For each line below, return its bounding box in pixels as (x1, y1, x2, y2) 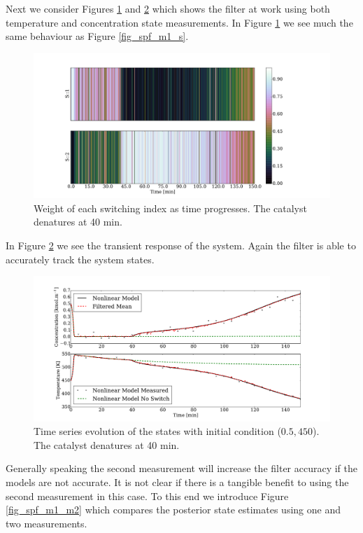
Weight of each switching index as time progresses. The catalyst (34, 200, 307, 215)
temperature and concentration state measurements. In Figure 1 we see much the (6, 15, 353, 29)
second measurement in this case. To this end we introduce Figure (6, 488, 289, 503)
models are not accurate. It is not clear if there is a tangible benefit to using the (6, 475, 349, 489)
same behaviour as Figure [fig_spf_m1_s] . (6, 29, 189, 43)
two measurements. (6, 515, 87, 530)
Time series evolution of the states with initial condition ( (34, 424, 281, 438)
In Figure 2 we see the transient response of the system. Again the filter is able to (6, 238, 356, 252)
